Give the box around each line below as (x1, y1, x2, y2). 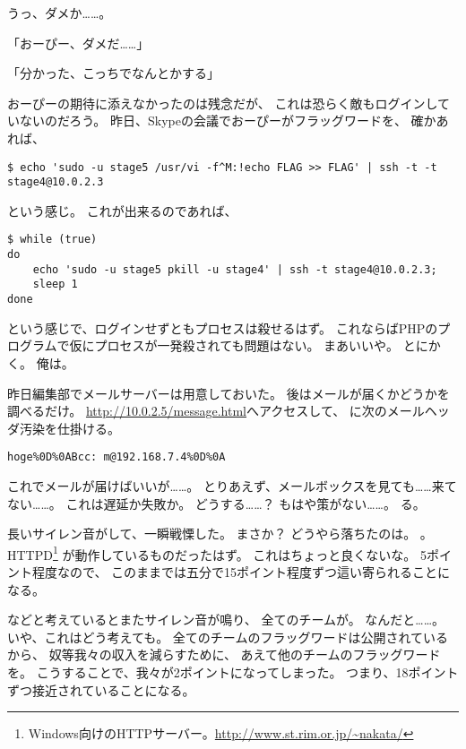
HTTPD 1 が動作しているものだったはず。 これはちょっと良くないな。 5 (7, 542, 427, 564)
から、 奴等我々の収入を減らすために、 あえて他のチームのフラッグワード (7, 645, 441, 664)
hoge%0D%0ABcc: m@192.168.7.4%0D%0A (7, 451, 226, 464)
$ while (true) (7, 233, 98, 246)
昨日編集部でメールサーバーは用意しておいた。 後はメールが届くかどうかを (7, 383, 450, 402)
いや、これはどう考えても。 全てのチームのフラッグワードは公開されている (7, 627, 448, 646)
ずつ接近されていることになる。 (7, 680, 195, 699)
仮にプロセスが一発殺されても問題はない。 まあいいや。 (69, 336, 399, 355)
